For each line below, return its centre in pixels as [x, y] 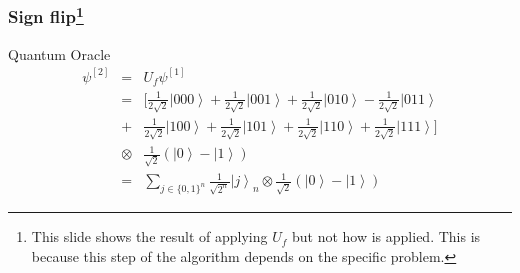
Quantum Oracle [59, 53]
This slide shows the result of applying [149, 236]
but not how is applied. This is [386, 236]
